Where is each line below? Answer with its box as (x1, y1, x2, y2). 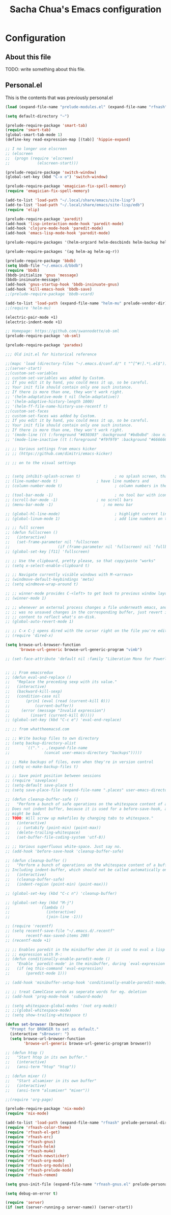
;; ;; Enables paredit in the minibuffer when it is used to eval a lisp (5, 947, 165, 952)
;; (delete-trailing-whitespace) (5, 830, 81, 836)
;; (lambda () (5, 905, 65, 910)
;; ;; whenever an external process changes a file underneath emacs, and (5, 605, 167, 610)
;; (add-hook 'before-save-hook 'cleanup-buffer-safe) (5, 849, 124, 854)
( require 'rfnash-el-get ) (5, 1130, 60, 1135)
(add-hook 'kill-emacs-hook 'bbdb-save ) (5, 287, 93, 292)
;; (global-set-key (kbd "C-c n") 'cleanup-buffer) (5, 891, 117, 896)
